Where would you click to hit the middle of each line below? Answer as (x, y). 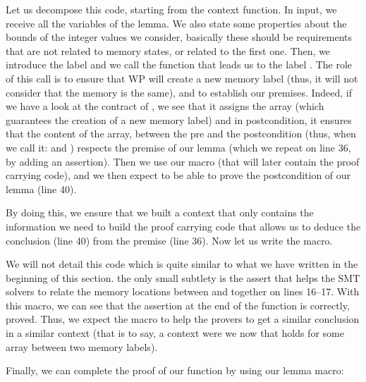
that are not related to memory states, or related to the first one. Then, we (168, 50)
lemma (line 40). (41, 189)
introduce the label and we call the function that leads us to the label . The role (179, 64)
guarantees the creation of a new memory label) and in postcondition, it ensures (179, 119)
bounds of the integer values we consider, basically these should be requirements (179, 37)
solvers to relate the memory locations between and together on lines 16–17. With (183, 291)
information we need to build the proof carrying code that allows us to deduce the (183, 226)
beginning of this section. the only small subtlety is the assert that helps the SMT (183, 277)
